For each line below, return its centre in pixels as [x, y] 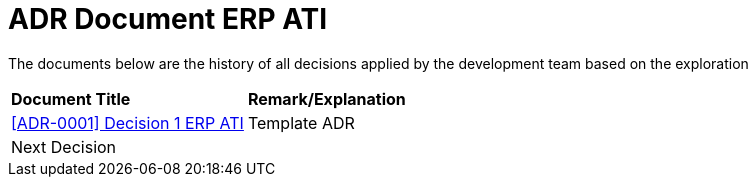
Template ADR [301, 122]
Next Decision [64, 146]
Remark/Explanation [326, 98]
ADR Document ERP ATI [168, 19]
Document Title [71, 98]
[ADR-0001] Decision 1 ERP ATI [127, 122]
